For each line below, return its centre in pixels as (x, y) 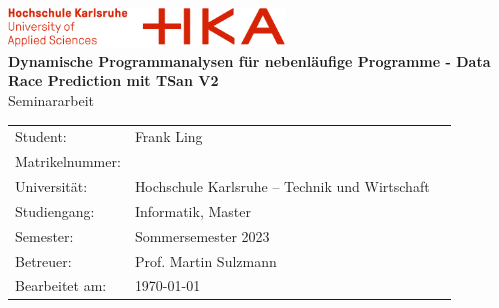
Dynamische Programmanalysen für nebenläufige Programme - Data (249, 60)
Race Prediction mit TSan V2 (113, 80)
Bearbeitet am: (61, 285)
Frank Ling (168, 136)
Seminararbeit (51, 99)
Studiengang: (55, 210)
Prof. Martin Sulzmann (205, 260)
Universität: (51, 185)
